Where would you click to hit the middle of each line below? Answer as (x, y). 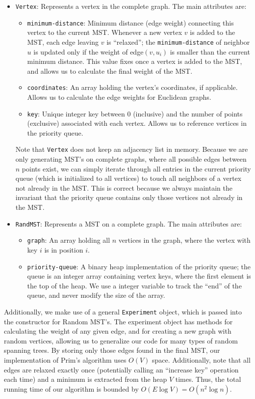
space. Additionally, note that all (201, 360)
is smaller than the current (210, 51)
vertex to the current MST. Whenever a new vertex (105, 32)
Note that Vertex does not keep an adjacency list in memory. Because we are (132, 149)
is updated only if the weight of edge (89, 51)
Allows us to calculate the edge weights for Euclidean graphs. (119, 97)
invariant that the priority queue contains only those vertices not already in (129, 197)
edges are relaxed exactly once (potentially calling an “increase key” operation (121, 369)
